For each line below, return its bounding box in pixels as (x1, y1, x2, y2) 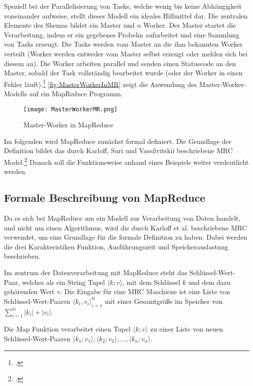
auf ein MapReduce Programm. (29, 88, 123, 98)
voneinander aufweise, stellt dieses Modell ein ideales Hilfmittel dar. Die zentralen (4, 10, 248, 20)
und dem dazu (188, 277, 231, 287)
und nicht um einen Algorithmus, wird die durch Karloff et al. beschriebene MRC (4, 222, 247, 232)
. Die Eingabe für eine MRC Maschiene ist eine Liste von (60, 286, 230, 297)
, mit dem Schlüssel (122, 277, 181, 287)
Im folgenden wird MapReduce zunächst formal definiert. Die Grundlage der (4, 136, 232, 146)
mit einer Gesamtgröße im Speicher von (105, 296, 223, 306)
